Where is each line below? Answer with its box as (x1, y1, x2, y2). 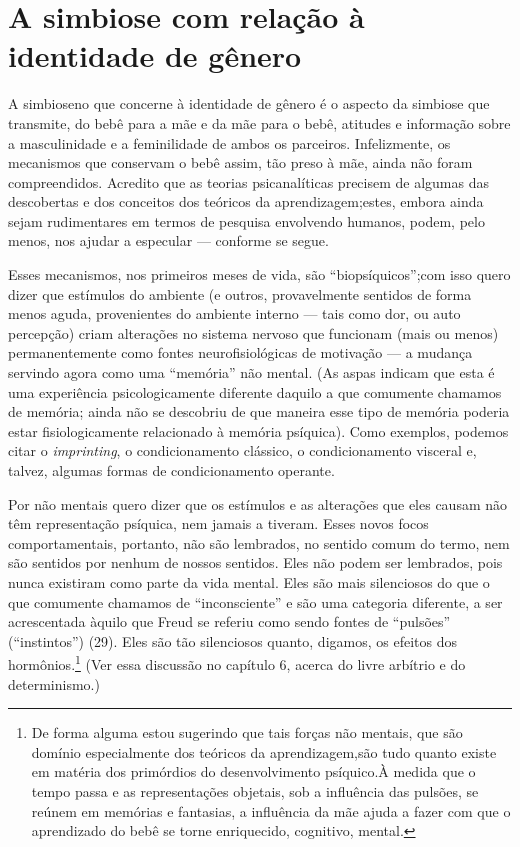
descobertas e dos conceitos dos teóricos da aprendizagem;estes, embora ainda (8, 191, 484, 212)
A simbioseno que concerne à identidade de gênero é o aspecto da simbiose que (8, 93, 490, 114)
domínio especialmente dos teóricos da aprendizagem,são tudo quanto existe (31, 741, 497, 762)
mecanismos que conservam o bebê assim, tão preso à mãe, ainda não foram (8, 152, 473, 173)
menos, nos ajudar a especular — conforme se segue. (8, 230, 329, 251)
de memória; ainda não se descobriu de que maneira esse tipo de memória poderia (8, 401, 510, 422)
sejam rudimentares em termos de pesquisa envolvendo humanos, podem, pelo (8, 210, 485, 231)
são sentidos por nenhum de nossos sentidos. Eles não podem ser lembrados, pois (8, 552, 503, 573)
